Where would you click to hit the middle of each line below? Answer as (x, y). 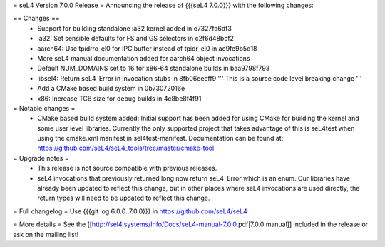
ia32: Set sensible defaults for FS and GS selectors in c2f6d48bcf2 (136, 39)
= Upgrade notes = (41, 158)
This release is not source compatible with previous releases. (127, 168)
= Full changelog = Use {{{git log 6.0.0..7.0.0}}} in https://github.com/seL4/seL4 (130, 211)
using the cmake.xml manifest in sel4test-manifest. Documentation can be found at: (160, 138)
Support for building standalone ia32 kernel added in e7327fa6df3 (134, 28)
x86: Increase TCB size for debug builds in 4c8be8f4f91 (119, 98)
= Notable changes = (44, 108)
